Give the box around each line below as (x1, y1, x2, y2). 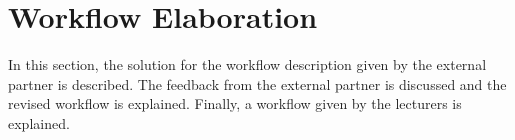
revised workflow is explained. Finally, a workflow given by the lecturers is (8, 93, 462, 114)
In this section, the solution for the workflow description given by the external (8, 54, 487, 75)
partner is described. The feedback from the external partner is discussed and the (8, 73, 507, 94)
